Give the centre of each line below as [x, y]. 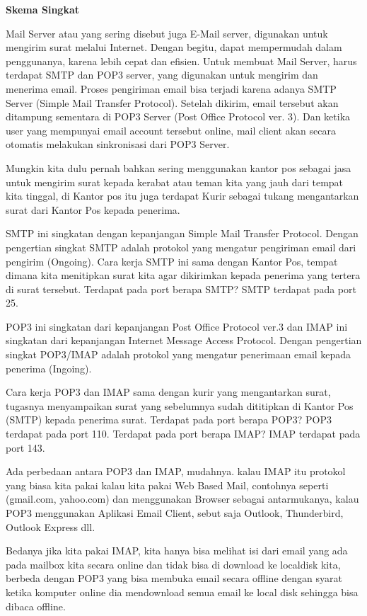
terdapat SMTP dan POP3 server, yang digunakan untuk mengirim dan [162, 75]
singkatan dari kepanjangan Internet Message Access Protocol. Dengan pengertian [184, 340]
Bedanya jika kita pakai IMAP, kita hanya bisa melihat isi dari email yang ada [177, 551]
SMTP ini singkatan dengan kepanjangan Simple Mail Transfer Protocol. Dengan [182, 233]
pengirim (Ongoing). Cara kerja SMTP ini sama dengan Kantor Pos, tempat [172, 261]
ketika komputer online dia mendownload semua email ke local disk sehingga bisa [182, 592]
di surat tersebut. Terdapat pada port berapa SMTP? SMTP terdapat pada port [181, 289]
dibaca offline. [36, 606]
